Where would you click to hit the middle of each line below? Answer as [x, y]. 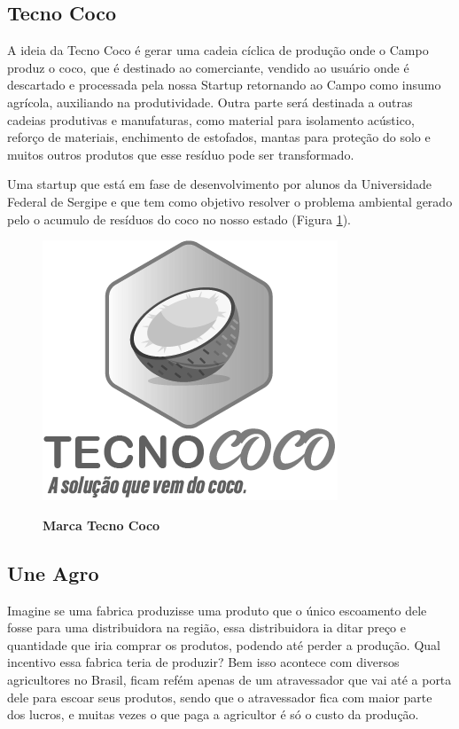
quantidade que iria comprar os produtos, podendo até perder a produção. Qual [224, 644]
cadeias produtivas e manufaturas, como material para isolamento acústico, [211, 119]
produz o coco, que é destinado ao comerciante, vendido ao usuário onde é [208, 67]
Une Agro [53, 572]
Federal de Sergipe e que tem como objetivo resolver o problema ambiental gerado [230, 201]
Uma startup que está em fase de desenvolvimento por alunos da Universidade [219, 184]
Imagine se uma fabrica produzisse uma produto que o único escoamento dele [217, 610]
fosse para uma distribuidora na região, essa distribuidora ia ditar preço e [206, 627]
